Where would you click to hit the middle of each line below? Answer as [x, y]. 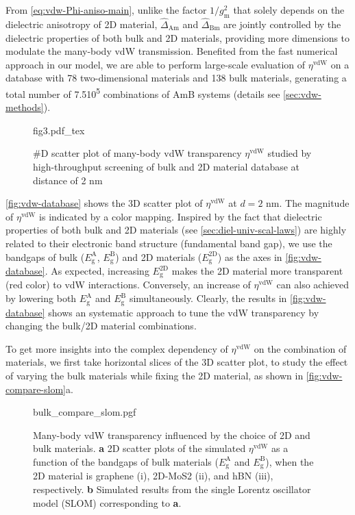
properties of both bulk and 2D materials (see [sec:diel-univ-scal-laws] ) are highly [176, 230]
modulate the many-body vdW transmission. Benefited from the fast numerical [172, 51]
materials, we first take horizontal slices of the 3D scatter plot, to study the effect [177, 362]
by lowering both [41, 298]
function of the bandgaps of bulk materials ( [126, 461]
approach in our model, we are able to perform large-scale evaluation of [156, 64]
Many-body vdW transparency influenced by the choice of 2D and [172, 435]
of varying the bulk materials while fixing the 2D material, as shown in [155, 375]
